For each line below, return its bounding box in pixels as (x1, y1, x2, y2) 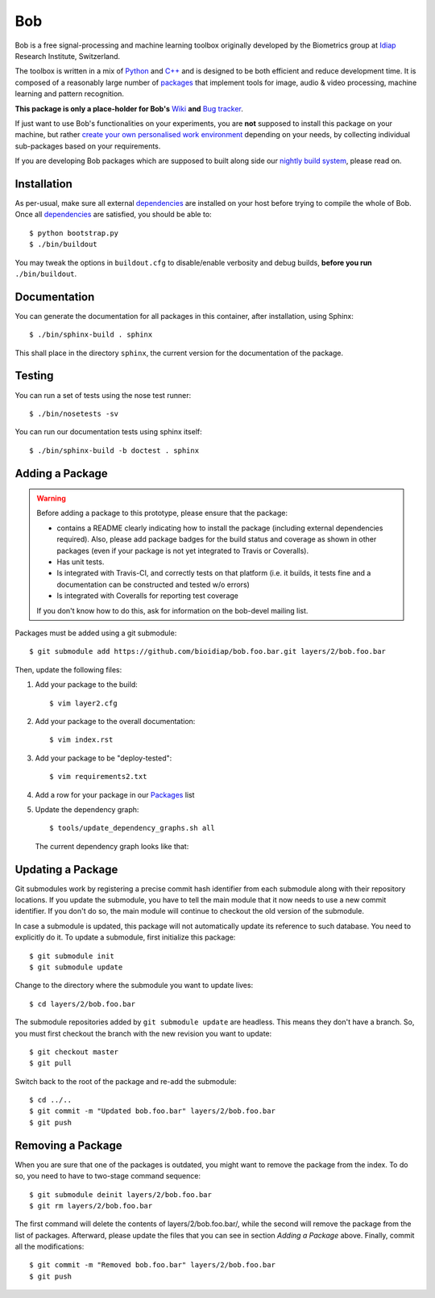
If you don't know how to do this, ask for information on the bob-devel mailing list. (36, 605, 309, 615)
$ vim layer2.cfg (49, 698, 118, 708)
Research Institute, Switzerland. (14, 51, 121, 61)
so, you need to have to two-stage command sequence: (14, 1171, 201, 1181)
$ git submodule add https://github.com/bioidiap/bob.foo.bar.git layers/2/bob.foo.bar (29, 647, 387, 656)
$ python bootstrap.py (29, 228, 119, 237)
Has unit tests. (56, 557, 105, 567)
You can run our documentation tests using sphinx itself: (14, 427, 202, 437)
